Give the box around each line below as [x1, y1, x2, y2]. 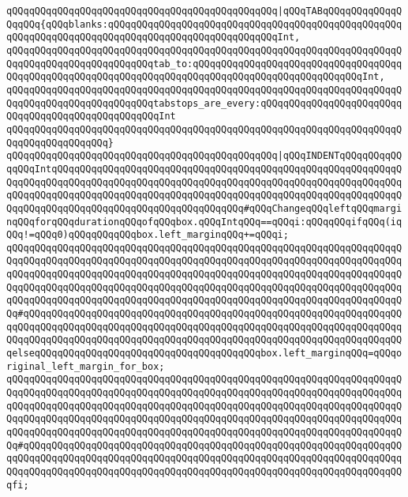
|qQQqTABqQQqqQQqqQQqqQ [277, 6, 402, 17]
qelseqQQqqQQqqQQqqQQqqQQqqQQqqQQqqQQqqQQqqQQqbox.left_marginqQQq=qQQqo [6, 348, 402, 360]
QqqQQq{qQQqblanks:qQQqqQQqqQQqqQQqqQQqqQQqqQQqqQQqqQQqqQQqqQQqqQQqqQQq [6, 18, 402, 30]
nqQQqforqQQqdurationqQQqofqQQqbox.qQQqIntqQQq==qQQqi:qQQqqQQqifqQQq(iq [6, 216, 402, 228]
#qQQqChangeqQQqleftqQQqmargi [243, 202, 402, 214]
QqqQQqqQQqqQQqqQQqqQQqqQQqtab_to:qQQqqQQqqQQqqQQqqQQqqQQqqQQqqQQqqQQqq [6, 58, 402, 70]
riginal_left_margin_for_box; [6, 360, 165, 372]
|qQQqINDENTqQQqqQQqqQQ [277, 150, 402, 162]
